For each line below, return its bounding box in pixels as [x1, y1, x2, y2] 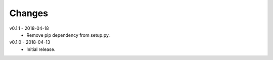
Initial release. [26, 46, 56, 52]
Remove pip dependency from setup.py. [26, 32, 110, 38]
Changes [9, 8, 48, 19]
